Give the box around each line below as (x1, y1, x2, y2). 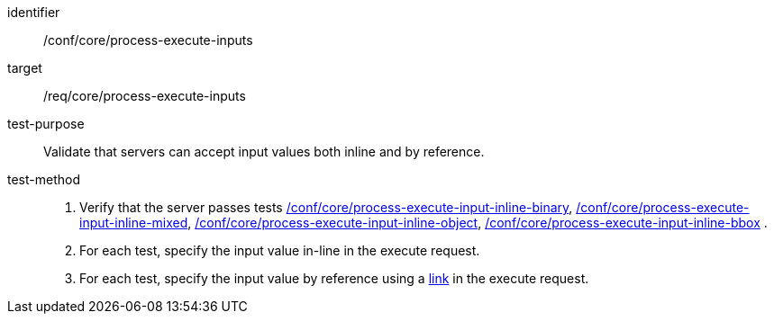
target (7, 60, 42, 76)
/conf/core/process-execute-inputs (43, 32, 253, 48)
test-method (7, 172, 80, 187)
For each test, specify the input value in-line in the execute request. (79, 243, 480, 258)
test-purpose (7, 116, 85, 131)
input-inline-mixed (79, 215, 188, 230)
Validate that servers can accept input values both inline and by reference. (43, 144, 485, 159)
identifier (7, 4, 60, 20)
